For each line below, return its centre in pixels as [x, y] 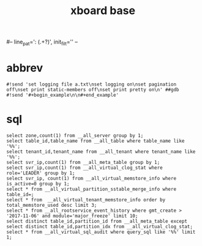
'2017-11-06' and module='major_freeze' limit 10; [72, 216]
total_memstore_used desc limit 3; [52, 205]
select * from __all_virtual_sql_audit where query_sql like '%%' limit [101, 232]
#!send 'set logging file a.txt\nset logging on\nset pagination [91, 84]
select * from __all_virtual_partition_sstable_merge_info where [91, 189]
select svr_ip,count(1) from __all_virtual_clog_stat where [85, 168]
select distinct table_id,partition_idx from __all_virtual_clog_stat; [99, 226]
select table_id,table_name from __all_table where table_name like [95, 141]
